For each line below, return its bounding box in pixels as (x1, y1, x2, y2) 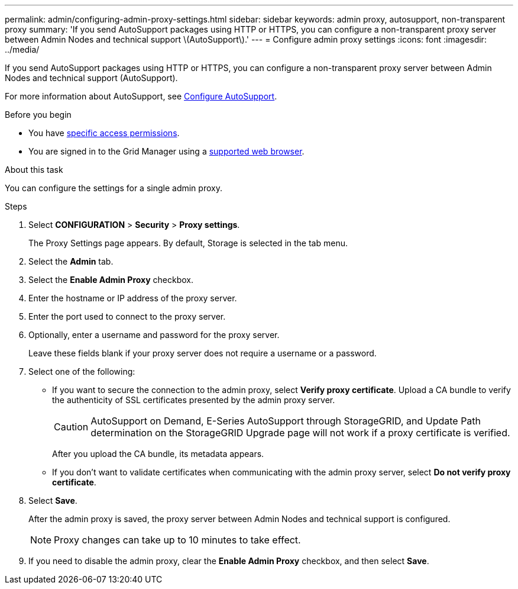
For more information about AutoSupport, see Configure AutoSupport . (5, 91, 277, 101)
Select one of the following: (28, 366, 135, 376)
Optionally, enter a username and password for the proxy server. (28, 330, 280, 340)
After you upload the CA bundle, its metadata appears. (52, 449, 264, 459)
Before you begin (5, 110, 72, 120)
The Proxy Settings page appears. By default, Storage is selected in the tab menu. (28, 238, 348, 248)
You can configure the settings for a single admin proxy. (5, 183, 222, 193)
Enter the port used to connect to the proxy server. (28, 311, 226, 321)
